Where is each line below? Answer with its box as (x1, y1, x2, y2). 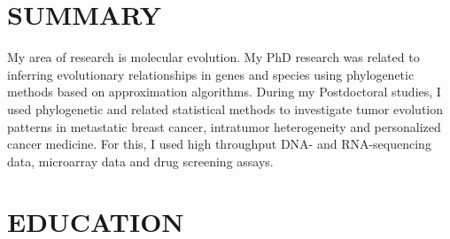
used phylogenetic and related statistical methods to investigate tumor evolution (7, 99, 444, 118)
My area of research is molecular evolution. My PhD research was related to (7, 48, 420, 66)
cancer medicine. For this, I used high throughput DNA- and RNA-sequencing (7, 135, 431, 153)
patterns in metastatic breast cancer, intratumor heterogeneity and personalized (7, 117, 441, 135)
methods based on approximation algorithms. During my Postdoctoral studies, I (7, 82, 441, 101)
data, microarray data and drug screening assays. (7, 151, 274, 170)
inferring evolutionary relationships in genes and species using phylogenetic (7, 65, 415, 83)
